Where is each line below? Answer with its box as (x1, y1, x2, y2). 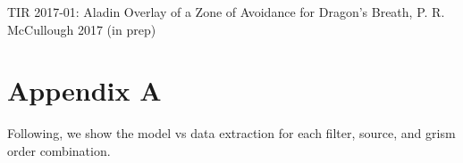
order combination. (7, 141, 111, 159)
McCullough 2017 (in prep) (7, 20, 156, 38)
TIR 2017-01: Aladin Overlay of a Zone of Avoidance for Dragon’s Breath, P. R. (7, 3, 445, 20)
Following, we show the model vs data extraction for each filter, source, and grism (7, 124, 456, 143)
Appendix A (7, 72, 162, 109)
